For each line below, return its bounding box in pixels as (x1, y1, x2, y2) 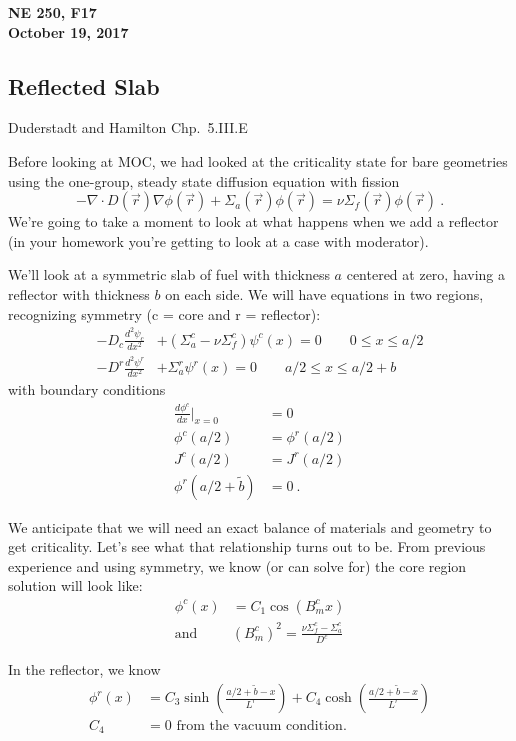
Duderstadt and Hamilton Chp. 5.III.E (8, 117, 248, 138)
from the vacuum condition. (176, 719, 347, 734)
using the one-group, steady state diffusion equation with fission (8, 170, 400, 191)
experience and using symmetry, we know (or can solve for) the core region (8, 555, 467, 576)
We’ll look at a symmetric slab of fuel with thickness (8, 264, 330, 285)
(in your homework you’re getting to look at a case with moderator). (8, 230, 429, 251)
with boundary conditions (8, 379, 166, 400)
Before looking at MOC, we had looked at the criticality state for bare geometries (8, 150, 508, 171)
